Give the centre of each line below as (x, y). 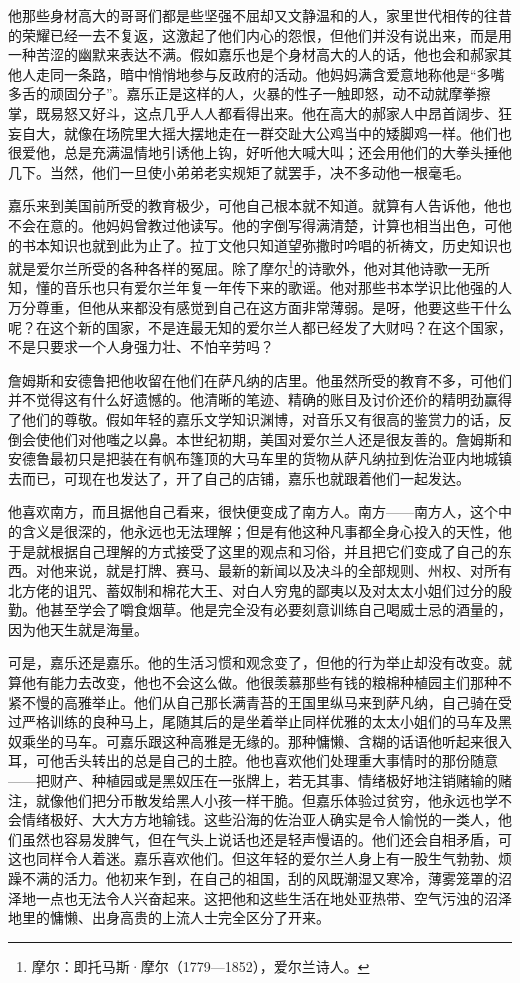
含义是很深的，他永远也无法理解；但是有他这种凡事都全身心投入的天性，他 (266, 530)
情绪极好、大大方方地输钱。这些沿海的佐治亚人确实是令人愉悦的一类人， (259, 819)
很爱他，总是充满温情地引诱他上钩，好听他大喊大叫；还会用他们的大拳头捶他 (260, 152)
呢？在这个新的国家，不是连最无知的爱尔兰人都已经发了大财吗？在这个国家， (260, 326)
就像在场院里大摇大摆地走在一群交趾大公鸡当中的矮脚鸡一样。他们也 (287, 132)
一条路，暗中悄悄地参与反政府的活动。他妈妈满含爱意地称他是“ (270, 73)
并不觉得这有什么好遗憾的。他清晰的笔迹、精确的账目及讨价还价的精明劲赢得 (260, 399)
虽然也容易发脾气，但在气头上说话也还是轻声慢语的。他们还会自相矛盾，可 (266, 838)
